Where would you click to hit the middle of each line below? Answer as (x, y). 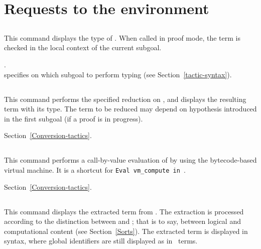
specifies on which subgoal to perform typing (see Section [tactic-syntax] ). (118, 74)
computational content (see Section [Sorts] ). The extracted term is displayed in (126, 231)
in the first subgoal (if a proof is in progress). (74, 118)
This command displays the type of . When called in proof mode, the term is (122, 37)
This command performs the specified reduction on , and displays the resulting (125, 99)
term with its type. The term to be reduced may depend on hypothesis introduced (130, 109)
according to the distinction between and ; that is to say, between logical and (122, 221)
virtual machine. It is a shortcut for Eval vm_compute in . (95, 169)
